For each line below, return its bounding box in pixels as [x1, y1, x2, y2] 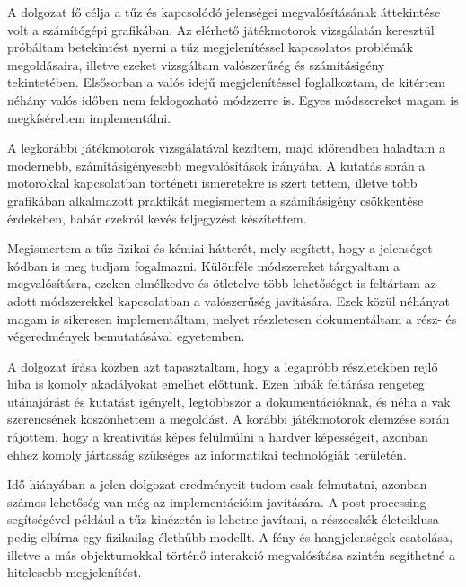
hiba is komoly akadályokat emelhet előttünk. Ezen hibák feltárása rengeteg [7, 374, 425, 393]
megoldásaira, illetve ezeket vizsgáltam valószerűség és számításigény [7, 55, 385, 74]
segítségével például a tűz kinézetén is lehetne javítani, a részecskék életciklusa [7, 510, 439, 529]
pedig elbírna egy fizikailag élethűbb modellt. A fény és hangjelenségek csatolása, [7, 528, 453, 547]
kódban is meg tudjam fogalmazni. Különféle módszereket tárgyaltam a [7, 256, 400, 275]
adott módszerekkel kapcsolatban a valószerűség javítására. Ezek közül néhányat [7, 291, 451, 310]
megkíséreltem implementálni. [7, 108, 171, 127]
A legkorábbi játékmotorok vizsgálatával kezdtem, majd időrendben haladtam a [7, 138, 445, 157]
